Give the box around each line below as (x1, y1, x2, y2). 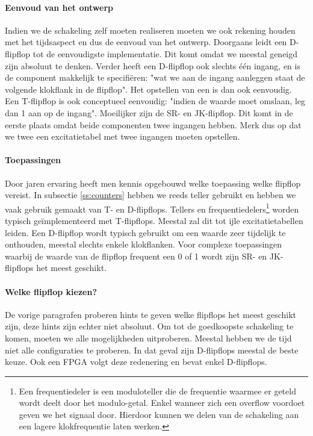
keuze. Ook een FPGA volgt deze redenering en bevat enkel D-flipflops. (5, 355, 267, 368)
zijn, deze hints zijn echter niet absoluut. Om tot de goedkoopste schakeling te (5, 320, 294, 332)
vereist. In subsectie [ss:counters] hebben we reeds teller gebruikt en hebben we (5, 188, 296, 201)
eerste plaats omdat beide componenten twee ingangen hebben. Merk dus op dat (5, 118, 302, 131)
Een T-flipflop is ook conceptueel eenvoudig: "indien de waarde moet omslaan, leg (5, 95, 306, 107)
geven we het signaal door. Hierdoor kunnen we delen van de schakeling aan (19, 408, 299, 420)
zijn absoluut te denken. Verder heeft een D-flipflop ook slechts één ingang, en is (5, 59, 300, 72)
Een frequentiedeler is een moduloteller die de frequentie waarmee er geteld (19, 384, 296, 397)
